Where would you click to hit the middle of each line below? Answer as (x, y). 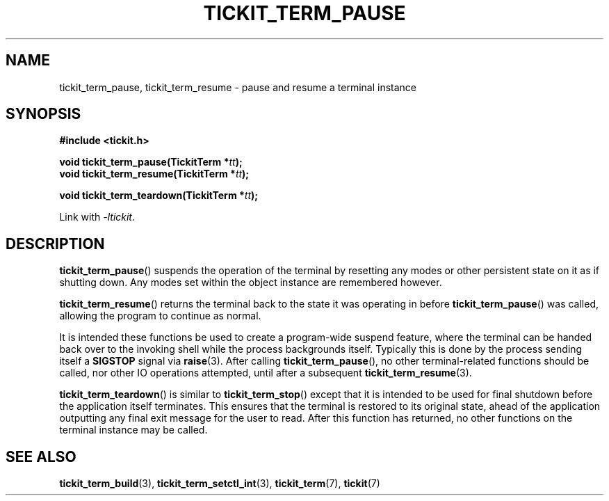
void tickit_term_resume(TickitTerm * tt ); (154, 174)
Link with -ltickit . (97, 217)
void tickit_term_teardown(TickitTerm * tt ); (159, 196)
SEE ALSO (41, 456)
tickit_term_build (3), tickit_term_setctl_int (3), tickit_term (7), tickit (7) (220, 484)
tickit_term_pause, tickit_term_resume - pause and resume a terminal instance (238, 87)
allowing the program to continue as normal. (160, 316)
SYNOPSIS (43, 114)
